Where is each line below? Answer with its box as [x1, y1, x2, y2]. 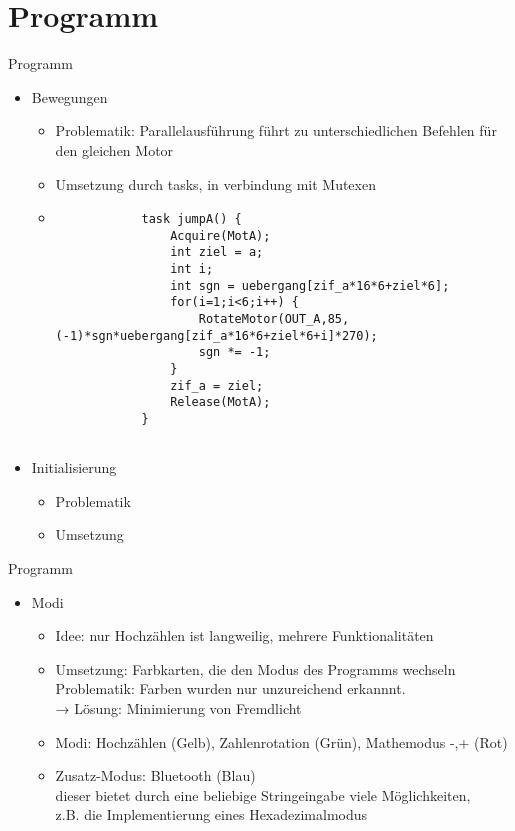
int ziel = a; [170, 245, 264, 260]
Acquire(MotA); [170, 228, 271, 243]
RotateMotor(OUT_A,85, [198, 312, 350, 327]
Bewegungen [31, 86, 108, 107]
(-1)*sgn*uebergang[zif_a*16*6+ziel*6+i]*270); [55, 328, 378, 343]
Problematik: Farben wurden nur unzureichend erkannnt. [55, 678, 406, 699]
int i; [170, 262, 214, 277]
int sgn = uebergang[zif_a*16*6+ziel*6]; [170, 278, 450, 293]
